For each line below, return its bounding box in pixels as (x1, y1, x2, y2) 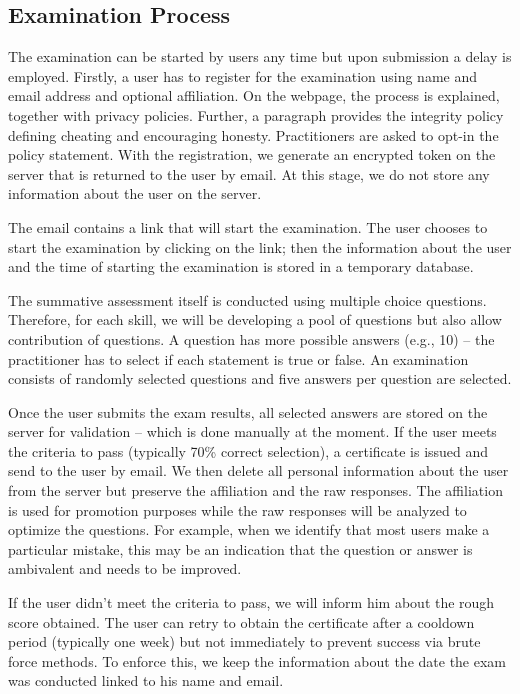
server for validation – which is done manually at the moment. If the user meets (8, 421, 497, 442)
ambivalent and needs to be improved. (8, 558, 242, 579)
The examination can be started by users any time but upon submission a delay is (8, 46, 512, 67)
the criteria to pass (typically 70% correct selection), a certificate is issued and (8, 440, 489, 461)
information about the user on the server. (8, 183, 262, 204)
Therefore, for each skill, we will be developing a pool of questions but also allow (8, 309, 502, 330)
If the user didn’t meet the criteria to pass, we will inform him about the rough (8, 592, 495, 613)
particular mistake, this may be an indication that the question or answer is (8, 538, 473, 559)
